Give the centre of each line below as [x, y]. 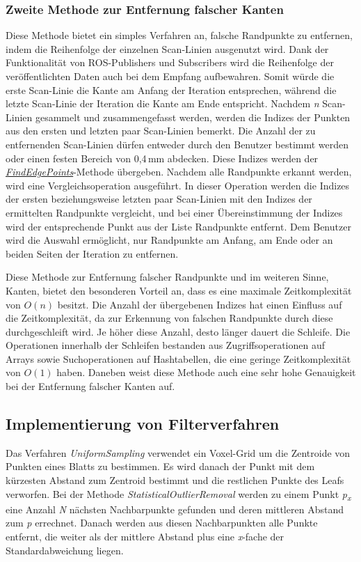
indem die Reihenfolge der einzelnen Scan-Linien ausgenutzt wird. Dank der [167, 48]
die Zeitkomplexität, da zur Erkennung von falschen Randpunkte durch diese [169, 318]
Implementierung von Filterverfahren [143, 424]
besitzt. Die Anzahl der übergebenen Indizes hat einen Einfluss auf [200, 304]
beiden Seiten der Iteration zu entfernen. [92, 253]
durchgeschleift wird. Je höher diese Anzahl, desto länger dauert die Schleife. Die [178, 331]
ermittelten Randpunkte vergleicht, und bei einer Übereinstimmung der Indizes [174, 212]
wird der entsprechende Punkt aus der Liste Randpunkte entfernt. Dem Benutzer [178, 226]
